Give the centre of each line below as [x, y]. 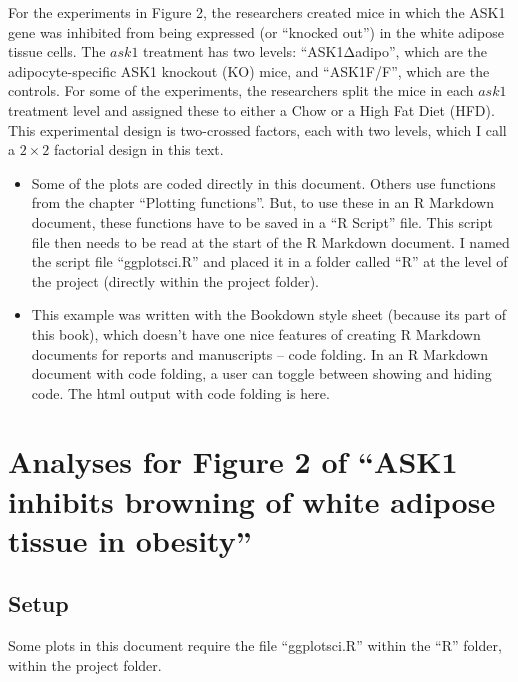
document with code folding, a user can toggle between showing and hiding [261, 373]
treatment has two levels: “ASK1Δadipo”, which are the [315, 51]
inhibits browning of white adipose [252, 500]
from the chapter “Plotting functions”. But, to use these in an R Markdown [262, 202]
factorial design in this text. [138, 149]
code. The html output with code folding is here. [180, 392]
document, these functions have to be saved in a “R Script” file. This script [262, 221]
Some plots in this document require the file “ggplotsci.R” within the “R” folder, [255, 645]
